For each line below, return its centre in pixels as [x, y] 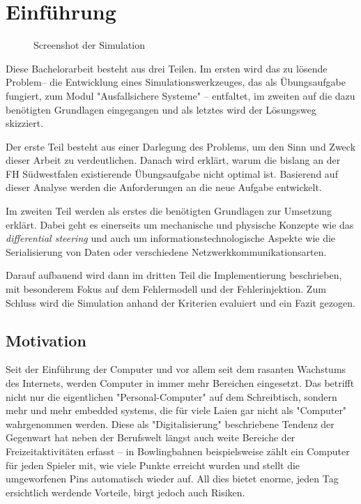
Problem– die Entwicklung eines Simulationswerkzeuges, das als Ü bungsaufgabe [176, 82]
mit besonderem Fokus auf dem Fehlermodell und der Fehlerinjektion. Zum [166, 289]
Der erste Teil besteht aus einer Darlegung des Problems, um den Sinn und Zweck [181, 146]
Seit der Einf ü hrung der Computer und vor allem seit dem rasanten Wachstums [176, 369]
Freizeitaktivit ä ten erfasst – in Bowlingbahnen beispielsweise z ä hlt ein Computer [178, 451]
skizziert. [25, 123]
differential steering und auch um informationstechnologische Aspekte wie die [171, 238]
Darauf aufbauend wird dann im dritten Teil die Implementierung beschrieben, [174, 275]
